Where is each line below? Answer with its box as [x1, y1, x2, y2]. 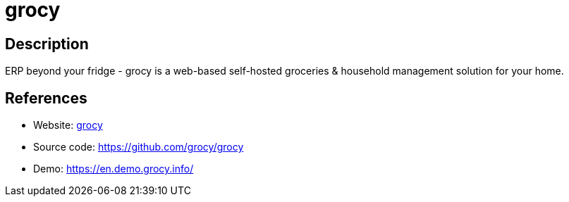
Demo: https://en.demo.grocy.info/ [33, 163, 194, 175]
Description [5, 34, 89, 53]
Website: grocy [33, 119, 103, 132]
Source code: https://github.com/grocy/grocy [33, 141, 244, 153]
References [5, 89, 87, 107]
